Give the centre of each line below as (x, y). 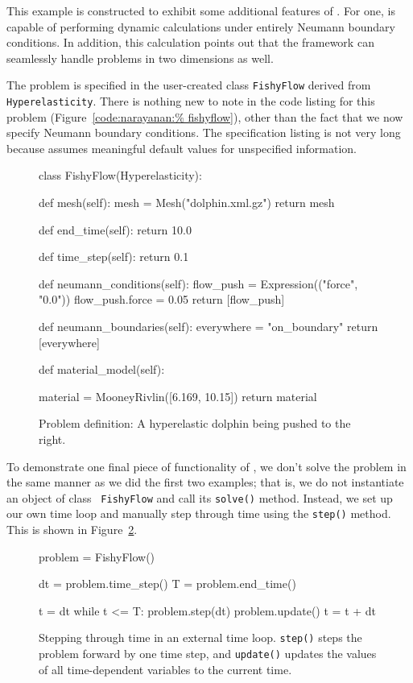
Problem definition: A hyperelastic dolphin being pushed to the (195, 423)
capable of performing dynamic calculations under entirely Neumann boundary (201, 26)
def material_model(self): (102, 369)
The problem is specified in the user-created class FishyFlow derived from (189, 85)
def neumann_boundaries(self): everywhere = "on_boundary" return (209, 327)
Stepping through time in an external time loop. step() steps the (200, 637)
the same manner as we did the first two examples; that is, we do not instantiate (205, 482)
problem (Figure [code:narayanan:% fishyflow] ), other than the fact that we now (205, 116)
